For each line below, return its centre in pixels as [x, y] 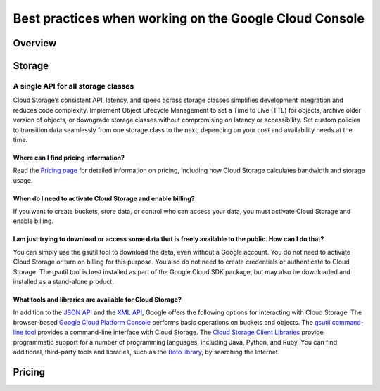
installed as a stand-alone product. [63, 282]
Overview [35, 43]
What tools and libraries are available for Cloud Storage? [97, 300]
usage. [23, 180]
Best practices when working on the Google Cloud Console [189, 18]
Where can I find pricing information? [69, 158]
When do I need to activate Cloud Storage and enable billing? [104, 198]
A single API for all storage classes [74, 86]
